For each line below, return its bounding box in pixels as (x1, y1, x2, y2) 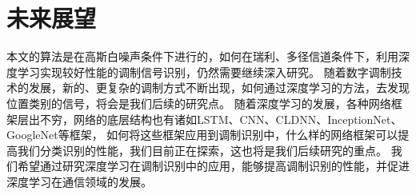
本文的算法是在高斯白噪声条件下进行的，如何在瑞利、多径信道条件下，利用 (6, 48, 398, 65)
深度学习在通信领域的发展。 (6, 173, 152, 189)
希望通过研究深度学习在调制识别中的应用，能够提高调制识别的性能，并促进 (17, 157, 410, 174)
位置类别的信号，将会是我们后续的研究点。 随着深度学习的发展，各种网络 (6, 94, 391, 111)
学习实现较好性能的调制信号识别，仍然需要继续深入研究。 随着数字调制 (17, 63, 391, 80)
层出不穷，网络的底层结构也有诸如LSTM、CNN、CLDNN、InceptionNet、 (17, 110, 402, 127)
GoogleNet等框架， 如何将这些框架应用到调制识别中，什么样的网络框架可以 (6, 126, 398, 143)
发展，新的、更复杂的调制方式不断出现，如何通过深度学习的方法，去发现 (28, 79, 410, 96)
